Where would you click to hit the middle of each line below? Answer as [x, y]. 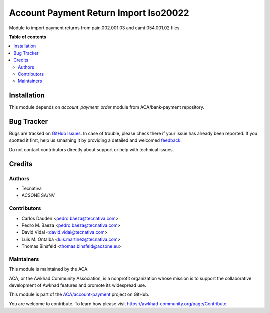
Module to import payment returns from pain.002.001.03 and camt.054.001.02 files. [95, 28]
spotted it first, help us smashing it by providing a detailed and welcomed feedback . [96, 140]
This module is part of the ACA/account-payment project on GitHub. [79, 294]
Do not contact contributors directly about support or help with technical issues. [92, 149]
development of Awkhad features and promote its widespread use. [78, 285]
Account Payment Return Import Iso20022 [99, 13]
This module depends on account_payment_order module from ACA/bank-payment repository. [107, 107]
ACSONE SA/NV [38, 195]
